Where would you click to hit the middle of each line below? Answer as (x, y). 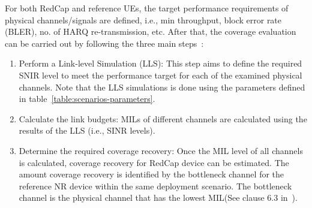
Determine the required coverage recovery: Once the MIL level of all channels (161, 150)
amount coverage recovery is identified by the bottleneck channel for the (151, 174)
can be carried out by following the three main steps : (104, 43)
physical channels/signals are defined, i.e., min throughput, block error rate (143, 19)
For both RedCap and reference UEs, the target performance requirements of (147, 8)
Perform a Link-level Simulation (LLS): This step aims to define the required (160, 63)
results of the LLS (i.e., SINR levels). (87, 130)
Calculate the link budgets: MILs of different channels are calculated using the (163, 118)
